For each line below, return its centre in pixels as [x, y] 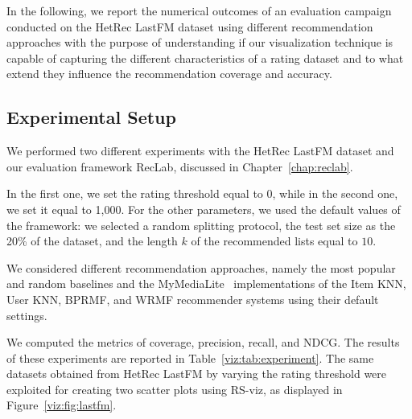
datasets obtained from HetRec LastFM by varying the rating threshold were [197, 374]
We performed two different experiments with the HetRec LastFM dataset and [200, 151]
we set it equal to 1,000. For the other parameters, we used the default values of [204, 209]
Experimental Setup [91, 117]
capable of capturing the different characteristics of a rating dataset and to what [205, 58]
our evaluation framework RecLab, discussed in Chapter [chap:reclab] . [180, 166]
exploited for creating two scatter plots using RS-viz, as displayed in [175, 389]
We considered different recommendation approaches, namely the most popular [201, 267]
